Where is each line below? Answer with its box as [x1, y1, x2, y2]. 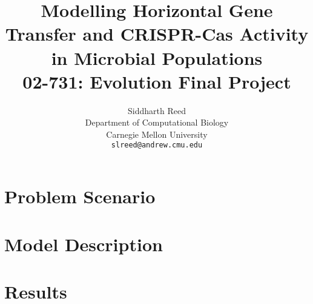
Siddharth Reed [128, 104, 186, 117]
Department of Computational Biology [85, 116, 229, 129]
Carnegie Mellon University [106, 127, 208, 140]
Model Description [4, 231, 163, 256]
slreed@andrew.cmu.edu [111, 141, 203, 150]
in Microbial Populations [51, 45, 263, 70]
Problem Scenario [4, 184, 156, 209]
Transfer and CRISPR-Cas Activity [5, 21, 309, 46]
